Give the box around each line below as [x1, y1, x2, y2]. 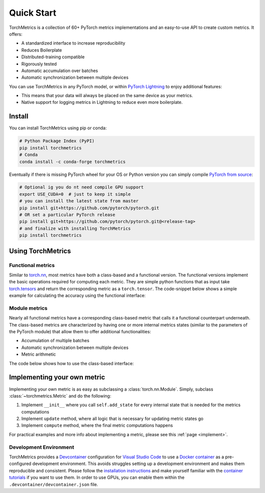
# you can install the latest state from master [19, 198, 139, 204]
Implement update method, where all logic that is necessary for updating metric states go [21, 416, 204, 421]
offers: [9, 31, 23, 37]
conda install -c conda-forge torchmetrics [19, 159, 126, 164]
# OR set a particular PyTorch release [19, 212, 115, 218]
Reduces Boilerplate [21, 47, 62, 53]
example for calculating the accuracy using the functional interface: [9, 293, 146, 298]
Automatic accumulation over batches [21, 68, 98, 74]
